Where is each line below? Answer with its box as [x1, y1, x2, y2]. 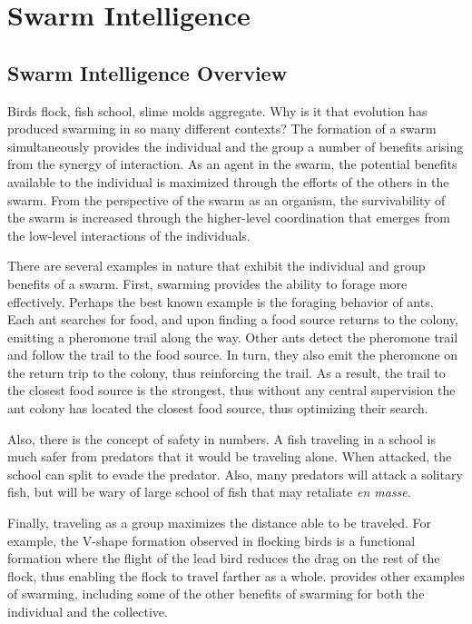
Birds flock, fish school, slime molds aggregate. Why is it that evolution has [7, 101, 428, 120]
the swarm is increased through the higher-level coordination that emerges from [7, 208, 450, 227]
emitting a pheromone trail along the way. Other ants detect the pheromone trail [7, 327, 458, 346]
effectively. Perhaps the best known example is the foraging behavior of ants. [7, 292, 434, 311]
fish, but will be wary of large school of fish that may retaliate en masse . [7, 482, 411, 501]
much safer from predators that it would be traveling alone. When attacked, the [7, 447, 452, 466]
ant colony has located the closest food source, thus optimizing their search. [7, 399, 428, 418]
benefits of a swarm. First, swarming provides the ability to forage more [7, 273, 408, 292]
